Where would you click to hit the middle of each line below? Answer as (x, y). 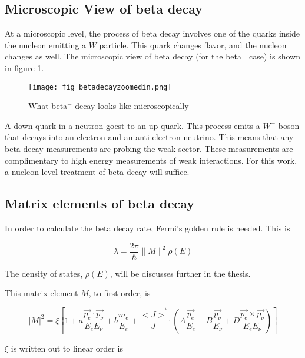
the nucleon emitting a (46, 44)
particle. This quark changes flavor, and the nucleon (193, 44)
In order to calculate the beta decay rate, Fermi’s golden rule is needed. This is (147, 228)
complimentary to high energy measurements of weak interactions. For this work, (151, 160)
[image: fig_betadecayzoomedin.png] (100, 87)
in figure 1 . (24, 67)
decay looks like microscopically (132, 106)
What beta (48, 106)
